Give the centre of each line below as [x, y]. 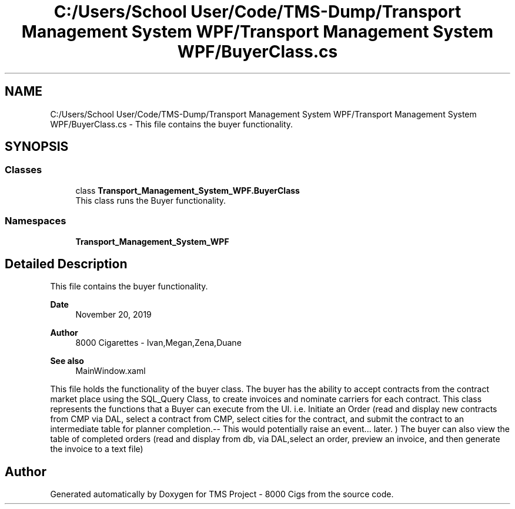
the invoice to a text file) [97, 449]
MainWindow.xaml [111, 371]
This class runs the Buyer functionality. [151, 200]
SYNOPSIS [37, 147]
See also [67, 361]
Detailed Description [66, 264]
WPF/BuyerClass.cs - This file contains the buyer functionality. [172, 124]
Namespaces [36, 221]
